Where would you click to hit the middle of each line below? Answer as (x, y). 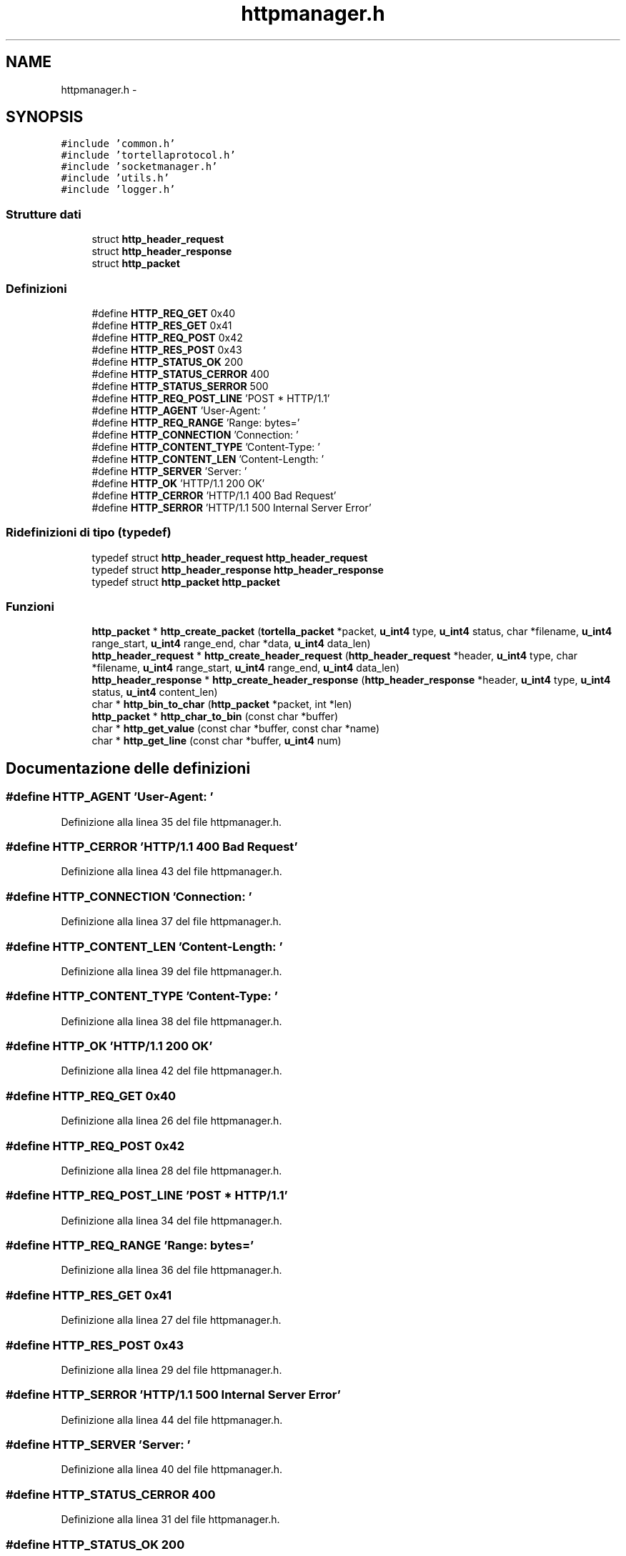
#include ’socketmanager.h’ (139, 167)
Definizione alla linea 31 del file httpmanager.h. (170, 1520)
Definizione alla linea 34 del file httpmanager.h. (172, 1220)
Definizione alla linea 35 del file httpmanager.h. (172, 822)
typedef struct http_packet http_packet (186, 582)
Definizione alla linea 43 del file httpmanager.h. (172, 872)
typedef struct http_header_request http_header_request (230, 557)
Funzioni (30, 607)
